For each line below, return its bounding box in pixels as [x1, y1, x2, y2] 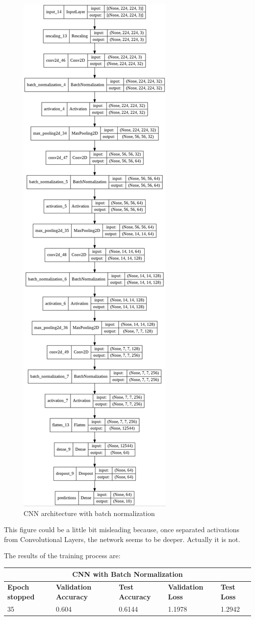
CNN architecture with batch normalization [24, 508, 155, 518]
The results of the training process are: [4, 550, 121, 561]
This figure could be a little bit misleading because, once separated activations [4, 524, 239, 535]
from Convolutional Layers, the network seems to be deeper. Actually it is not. [4, 534, 240, 544]
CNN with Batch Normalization [72, 569, 183, 579]
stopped [7, 591, 35, 601]
